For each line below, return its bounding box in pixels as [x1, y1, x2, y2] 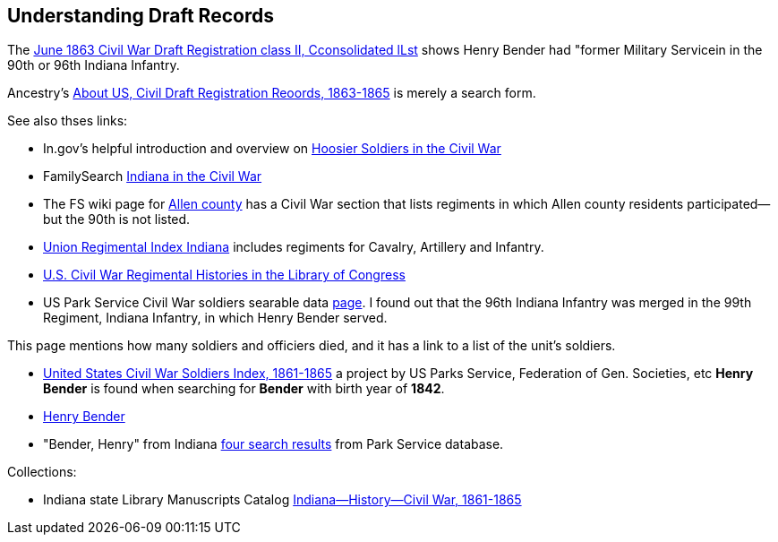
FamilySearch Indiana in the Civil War [43, 168, 262, 185]
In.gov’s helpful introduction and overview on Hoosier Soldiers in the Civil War [43, 141, 501, 157]
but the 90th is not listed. [43, 211, 191, 228]
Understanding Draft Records [7, 4, 274, 27]
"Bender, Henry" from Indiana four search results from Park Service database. [43, 436, 504, 452]
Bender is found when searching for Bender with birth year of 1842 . [43, 381, 445, 397]
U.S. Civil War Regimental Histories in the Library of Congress [43, 267, 406, 283]
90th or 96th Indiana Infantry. [7, 57, 180, 73]
